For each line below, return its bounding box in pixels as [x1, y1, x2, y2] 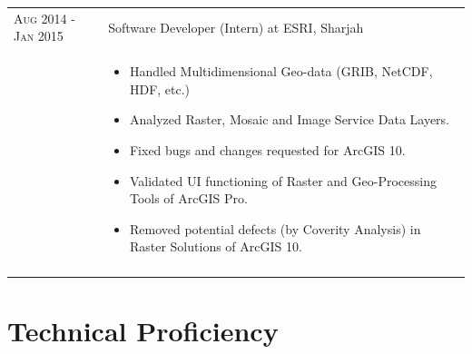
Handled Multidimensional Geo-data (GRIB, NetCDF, [129, 62, 433, 81]
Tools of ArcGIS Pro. [129, 189, 248, 208]
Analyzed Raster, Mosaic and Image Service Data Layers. [129, 110, 450, 129]
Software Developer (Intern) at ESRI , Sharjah [108, 17, 364, 36]
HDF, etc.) [129, 79, 191, 98]
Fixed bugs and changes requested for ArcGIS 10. [129, 140, 406, 159]
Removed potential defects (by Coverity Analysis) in [129, 219, 421, 238]
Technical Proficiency [7, 311, 279, 349]
